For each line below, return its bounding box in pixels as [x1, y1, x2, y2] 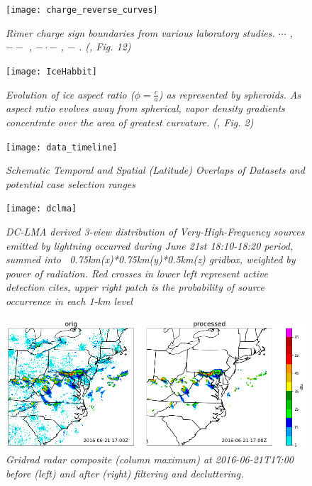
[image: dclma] [6, 204, 77, 214]
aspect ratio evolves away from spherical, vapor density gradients [6, 101, 285, 116]
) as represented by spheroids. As [158, 87, 301, 101]
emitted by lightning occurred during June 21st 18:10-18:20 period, [6, 238, 294, 253]
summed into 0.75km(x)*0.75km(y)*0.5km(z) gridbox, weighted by [6, 252, 296, 267]
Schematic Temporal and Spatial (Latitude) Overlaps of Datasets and [6, 162, 305, 177]
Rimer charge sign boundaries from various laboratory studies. [6, 25, 275, 40]
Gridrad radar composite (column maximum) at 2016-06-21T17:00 [6, 452, 294, 467]
